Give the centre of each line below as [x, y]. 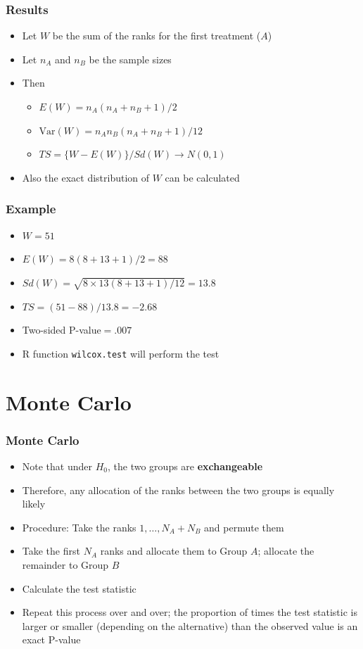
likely [34, 504]
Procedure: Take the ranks [79, 527]
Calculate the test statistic [79, 588]
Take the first [51, 551]
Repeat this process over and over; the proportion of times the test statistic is [190, 612]
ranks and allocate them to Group [174, 551]
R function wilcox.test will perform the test [121, 353]
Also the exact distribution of [86, 177]
